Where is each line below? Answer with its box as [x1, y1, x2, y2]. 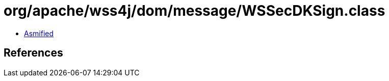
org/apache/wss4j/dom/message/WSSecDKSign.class [4, 2, 385, 19]
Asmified [24, 29, 54, 38]
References [4, 46, 63, 60]
